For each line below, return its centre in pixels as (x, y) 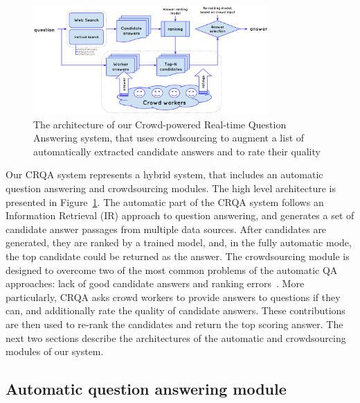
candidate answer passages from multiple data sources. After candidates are (166, 229)
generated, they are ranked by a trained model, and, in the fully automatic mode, (179, 242)
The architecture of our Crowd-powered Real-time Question (160, 124)
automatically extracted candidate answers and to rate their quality (177, 151)
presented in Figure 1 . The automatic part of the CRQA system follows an (165, 201)
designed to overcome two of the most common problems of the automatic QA (172, 269)
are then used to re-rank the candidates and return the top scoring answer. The (174, 324)
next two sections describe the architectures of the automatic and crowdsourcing (176, 337)
